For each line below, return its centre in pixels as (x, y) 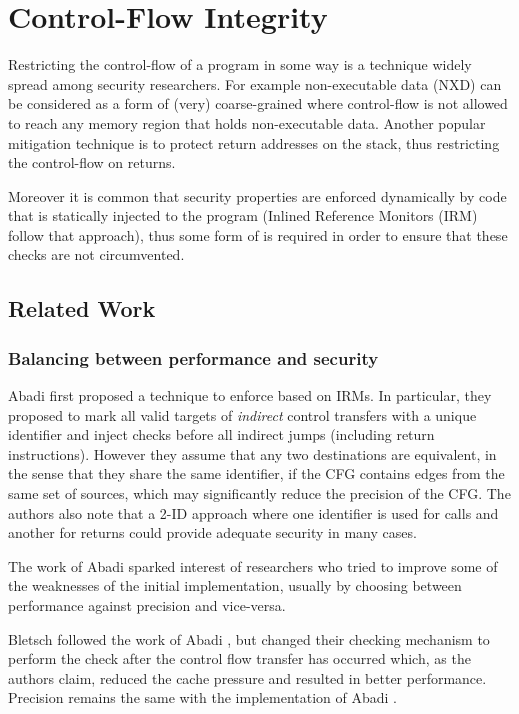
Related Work (82, 308)
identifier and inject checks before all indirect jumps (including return (221, 434)
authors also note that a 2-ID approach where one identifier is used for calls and (253, 512)
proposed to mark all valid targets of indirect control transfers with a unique (242, 414)
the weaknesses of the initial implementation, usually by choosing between (235, 585)
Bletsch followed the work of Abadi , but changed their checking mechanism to (249, 638)
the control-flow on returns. (92, 162)
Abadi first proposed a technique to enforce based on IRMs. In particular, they (250, 395)
